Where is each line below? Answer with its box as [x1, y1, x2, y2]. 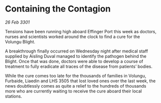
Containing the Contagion [5, 3, 111, 14]
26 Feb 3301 [5, 19, 30, 25]
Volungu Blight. [5, 39, 35, 44]
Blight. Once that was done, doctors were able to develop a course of [5, 58, 144, 64]
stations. [5, 93, 22, 99]
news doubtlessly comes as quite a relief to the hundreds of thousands [5, 83, 146, 89]
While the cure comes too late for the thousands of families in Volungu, [5, 73, 146, 78]
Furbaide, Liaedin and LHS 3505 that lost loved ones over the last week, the [5, 78, 156, 84]
